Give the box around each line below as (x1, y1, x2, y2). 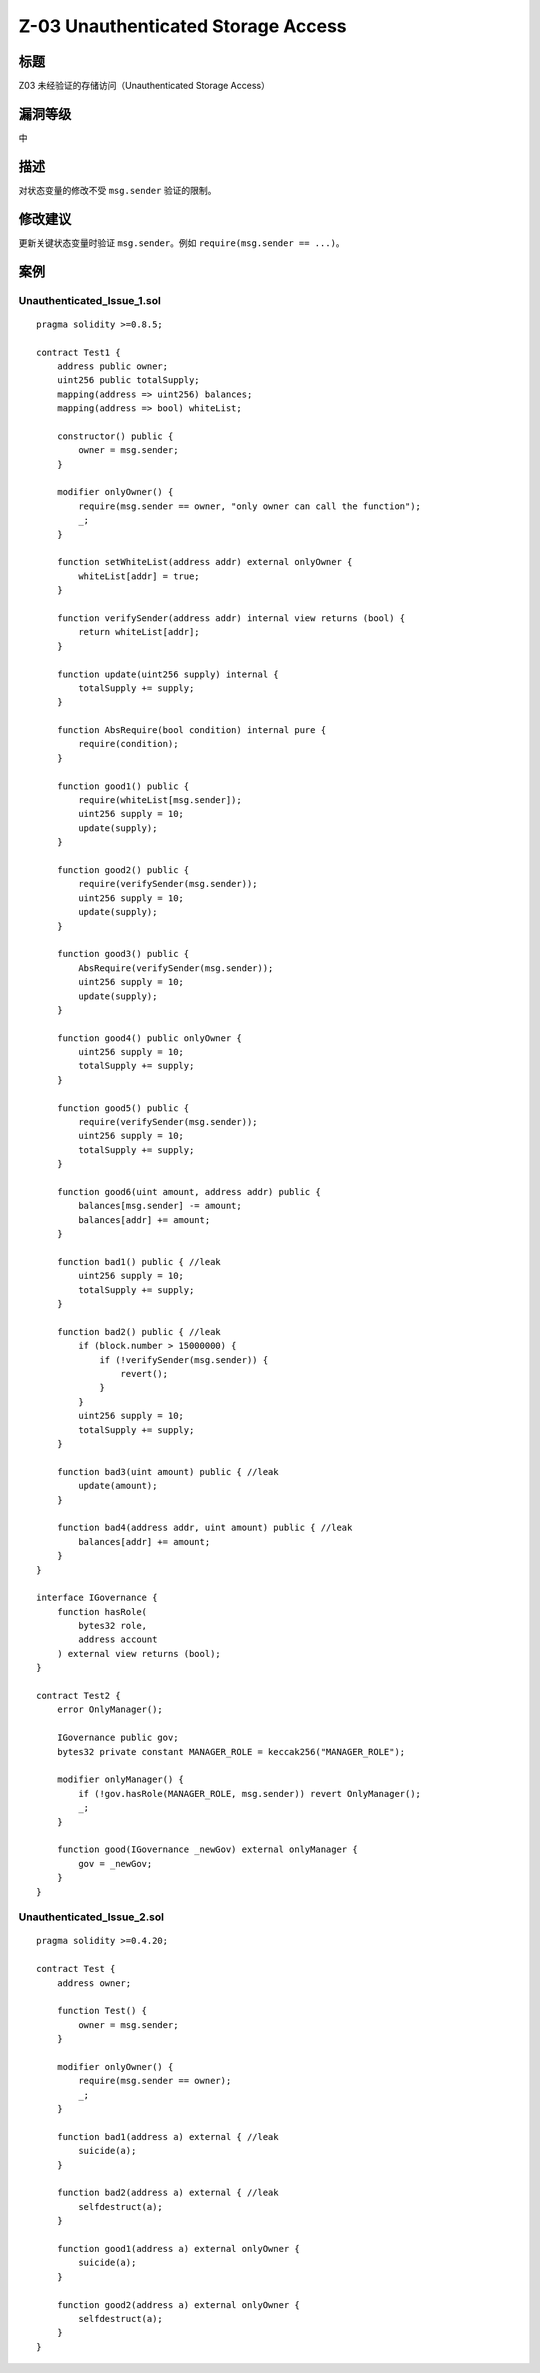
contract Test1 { (36, 346, 121, 358)
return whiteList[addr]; (78, 626, 200, 638)
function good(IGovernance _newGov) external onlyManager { (56, 1844, 359, 1855)
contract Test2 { (36, 1690, 121, 1702)
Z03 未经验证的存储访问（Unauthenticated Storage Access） (18, 80, 270, 92)
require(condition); (78, 738, 179, 750)
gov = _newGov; (78, 1858, 153, 1869)
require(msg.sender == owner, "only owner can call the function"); (78, 500, 422, 512)
